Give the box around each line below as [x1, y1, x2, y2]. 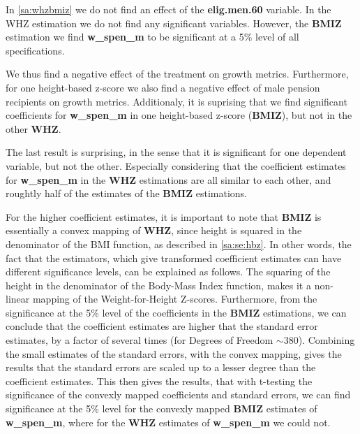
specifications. [6, 43, 65, 57]
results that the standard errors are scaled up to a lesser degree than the [6, 360, 316, 375]
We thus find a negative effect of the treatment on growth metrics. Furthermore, [6, 66, 349, 81]
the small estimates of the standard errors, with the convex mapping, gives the [6, 346, 342, 361]
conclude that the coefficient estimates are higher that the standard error [6, 319, 318, 333]
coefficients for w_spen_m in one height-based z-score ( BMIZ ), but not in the [6, 108, 352, 122]
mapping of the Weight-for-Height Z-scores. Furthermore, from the [32, 291, 317, 306]
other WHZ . [6, 121, 61, 136]
